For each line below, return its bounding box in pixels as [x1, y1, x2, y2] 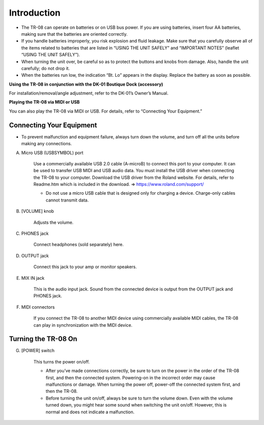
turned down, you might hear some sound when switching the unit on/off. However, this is [45, 402, 227, 408]
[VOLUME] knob [21, 208, 54, 214]
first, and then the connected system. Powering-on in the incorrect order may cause [45, 375, 216, 380]
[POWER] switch [21, 348, 55, 354]
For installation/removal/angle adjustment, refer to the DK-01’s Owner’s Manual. [9, 90, 169, 96]
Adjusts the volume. [33, 219, 74, 225]
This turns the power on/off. [33, 358, 90, 364]
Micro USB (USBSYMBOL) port [21, 150, 84, 156]
